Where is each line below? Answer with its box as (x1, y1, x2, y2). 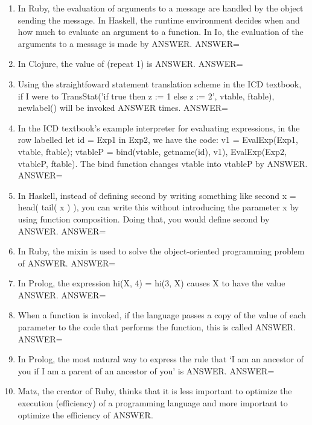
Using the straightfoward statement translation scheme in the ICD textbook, (18, 77, 302, 90)
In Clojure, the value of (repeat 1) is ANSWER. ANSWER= (18, 57, 243, 70)
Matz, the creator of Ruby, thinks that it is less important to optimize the (18, 385, 292, 397)
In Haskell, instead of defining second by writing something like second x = (18, 189, 296, 201)
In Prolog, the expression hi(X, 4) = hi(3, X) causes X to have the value (18, 277, 285, 289)
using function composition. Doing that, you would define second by (18, 212, 270, 225)
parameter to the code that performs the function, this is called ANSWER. (18, 321, 296, 333)
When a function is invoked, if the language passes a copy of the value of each (18, 309, 306, 321)
